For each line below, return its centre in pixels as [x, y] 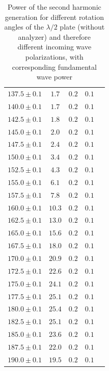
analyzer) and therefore [54, 36]
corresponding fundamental [54, 67]
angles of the [24, 27]
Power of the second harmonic [54, 7]
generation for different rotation [54, 17]
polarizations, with [54, 56]
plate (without [82, 27]
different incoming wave [54, 47]
